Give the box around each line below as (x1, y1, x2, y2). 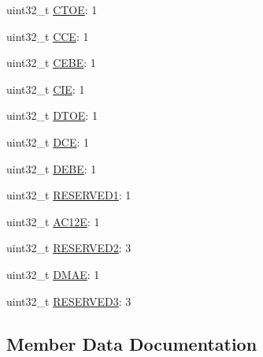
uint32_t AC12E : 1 (6, 213, 100, 229)
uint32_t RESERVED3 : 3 (6, 292, 131, 309)
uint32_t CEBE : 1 (6, 54, 96, 71)
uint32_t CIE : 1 (6, 80, 85, 97)
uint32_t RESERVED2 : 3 (6, 240, 131, 256)
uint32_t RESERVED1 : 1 (6, 187, 131, 203)
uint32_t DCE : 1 (6, 133, 90, 150)
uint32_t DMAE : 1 (6, 266, 100, 282)
